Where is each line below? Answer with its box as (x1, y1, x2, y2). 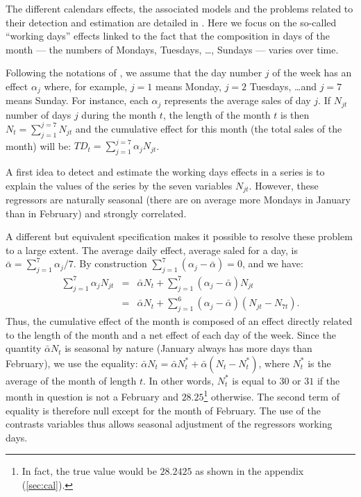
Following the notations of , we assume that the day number (6, 65, 262, 80)
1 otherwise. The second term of (203, 387, 339, 403)
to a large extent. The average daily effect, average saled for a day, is (6, 242, 299, 257)
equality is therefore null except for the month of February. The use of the (6, 403, 321, 417)
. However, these (249, 178, 319, 192)
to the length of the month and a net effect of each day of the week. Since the (6, 327, 336, 342)
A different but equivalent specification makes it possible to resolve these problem (6, 229, 353, 244)
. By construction (73, 256, 147, 271)
